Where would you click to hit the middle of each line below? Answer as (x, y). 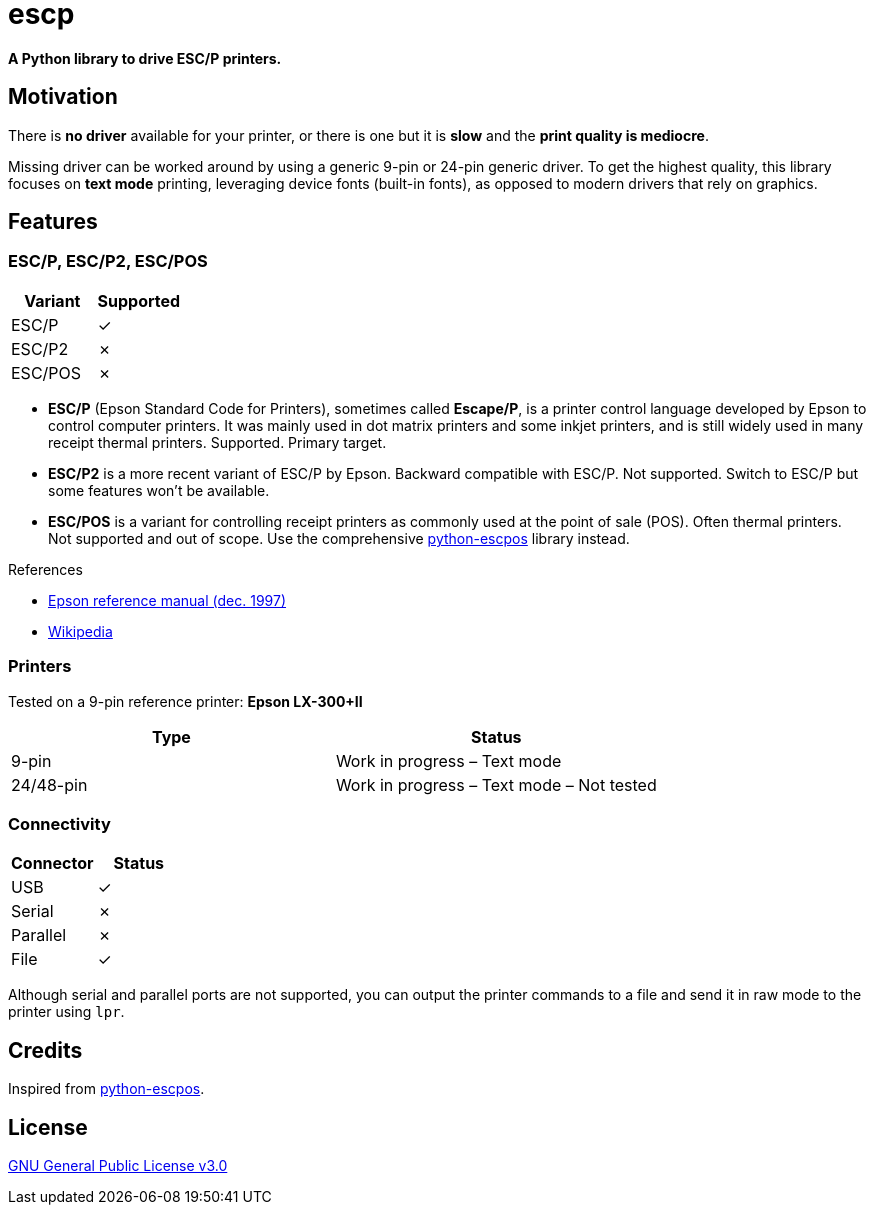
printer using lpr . (66, 1012)
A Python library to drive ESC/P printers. (145, 58)
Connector (52, 863)
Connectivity (59, 823)
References (45, 569)
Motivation (63, 97)
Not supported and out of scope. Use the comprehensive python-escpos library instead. (339, 538)
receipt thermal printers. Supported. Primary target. (217, 442)
